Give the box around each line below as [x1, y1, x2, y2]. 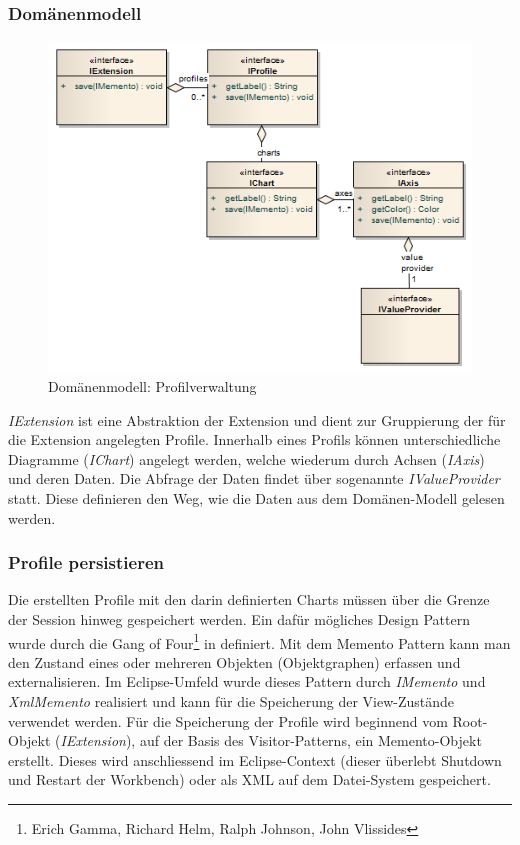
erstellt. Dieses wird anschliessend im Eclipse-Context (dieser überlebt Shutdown [8, 749, 502, 770]
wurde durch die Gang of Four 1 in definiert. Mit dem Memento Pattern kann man [8, 629, 511, 653]
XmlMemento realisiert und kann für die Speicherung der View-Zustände [8, 691, 454, 712]
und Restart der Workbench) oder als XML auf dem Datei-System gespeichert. [8, 769, 491, 790]
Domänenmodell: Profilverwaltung [48, 376, 257, 397]
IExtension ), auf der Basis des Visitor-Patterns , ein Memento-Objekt [60, 730, 482, 751]
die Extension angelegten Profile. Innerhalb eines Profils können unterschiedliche [8, 429, 501, 450]
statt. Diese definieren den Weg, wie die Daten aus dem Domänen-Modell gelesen [8, 488, 505, 509]
